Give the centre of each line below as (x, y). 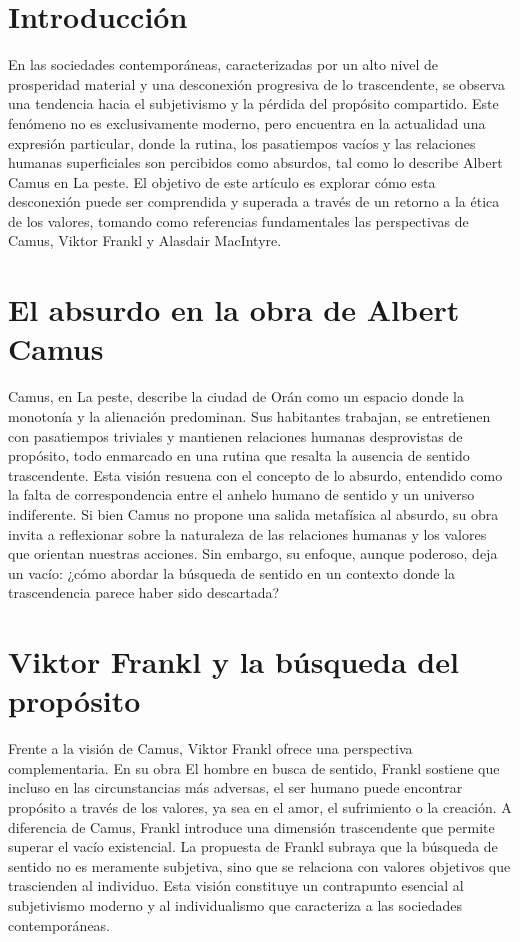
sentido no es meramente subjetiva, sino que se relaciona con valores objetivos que (259, 865)
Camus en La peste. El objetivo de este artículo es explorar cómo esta (222, 181)
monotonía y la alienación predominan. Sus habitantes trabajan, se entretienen (249, 415)
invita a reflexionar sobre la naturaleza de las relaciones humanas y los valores (247, 533)
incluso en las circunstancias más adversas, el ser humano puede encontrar (235, 787)
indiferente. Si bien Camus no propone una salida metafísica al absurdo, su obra (253, 513)
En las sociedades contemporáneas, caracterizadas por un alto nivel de (223, 64)
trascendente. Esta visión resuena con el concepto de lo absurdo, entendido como (255, 474)
